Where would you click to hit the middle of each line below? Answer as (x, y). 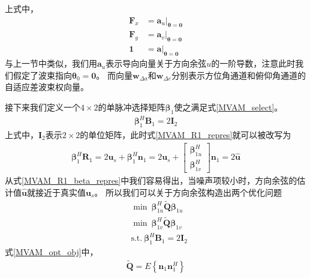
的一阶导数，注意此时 (253, 63)
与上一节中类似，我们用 (51, 63)
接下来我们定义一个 (43, 107)
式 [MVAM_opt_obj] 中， (52, 251)
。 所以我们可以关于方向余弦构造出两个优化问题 (188, 192)
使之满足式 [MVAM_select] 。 (228, 107)
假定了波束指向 (42, 75)
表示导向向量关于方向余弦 (156, 63)
